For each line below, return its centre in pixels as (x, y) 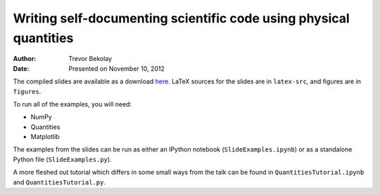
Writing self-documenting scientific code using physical (181, 18)
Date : (21, 68)
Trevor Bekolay (90, 59)
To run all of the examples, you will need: (72, 104)
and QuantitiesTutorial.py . (59, 182)
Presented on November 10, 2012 (117, 68)
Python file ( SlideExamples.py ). (62, 159)
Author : (25, 59)
